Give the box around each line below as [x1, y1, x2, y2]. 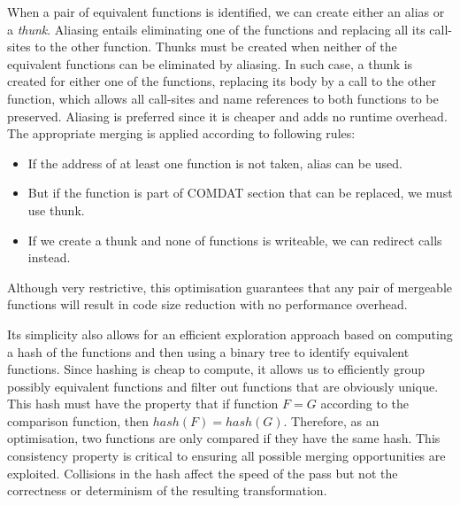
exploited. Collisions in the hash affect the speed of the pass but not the [7, 463, 398, 482]
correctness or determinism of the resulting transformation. [7, 481, 327, 500]
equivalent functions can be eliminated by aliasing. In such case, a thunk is [7, 54, 413, 73]
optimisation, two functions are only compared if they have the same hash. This [7, 429, 441, 447]
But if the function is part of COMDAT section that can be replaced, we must [27, 183, 453, 202]
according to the [320, 394, 410, 413]
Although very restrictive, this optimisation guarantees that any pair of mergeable [7, 277, 453, 296]
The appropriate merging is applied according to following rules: [7, 124, 356, 143]
